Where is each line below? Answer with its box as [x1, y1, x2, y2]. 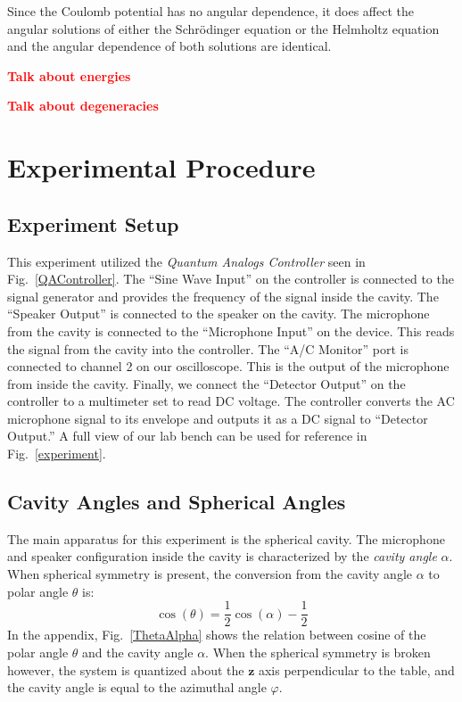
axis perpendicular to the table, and [258, 660, 455, 679]
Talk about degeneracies [7, 96, 159, 115]
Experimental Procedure [7, 149, 316, 186]
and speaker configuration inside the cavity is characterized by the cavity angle [7, 547, 437, 566]
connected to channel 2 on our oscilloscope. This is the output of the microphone [7, 357, 450, 376]
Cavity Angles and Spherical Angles [7, 488, 346, 516]
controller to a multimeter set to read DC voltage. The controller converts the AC [7, 392, 455, 410]
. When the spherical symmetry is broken [205, 642, 431, 661]
